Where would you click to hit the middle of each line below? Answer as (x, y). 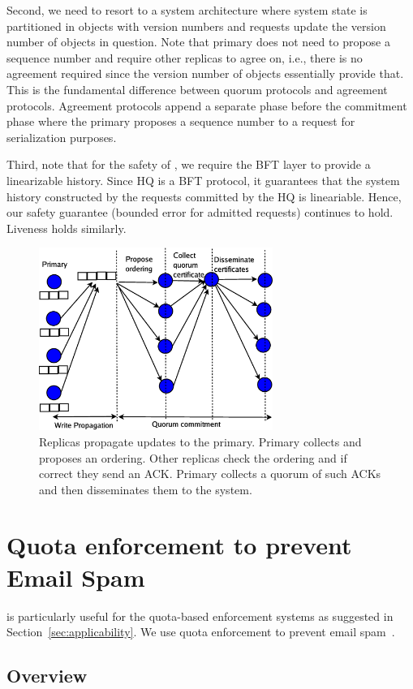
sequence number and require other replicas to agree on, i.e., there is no (185, 57)
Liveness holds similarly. (67, 228)
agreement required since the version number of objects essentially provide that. (205, 73)
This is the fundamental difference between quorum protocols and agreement (197, 89)
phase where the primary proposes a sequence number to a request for (181, 121)
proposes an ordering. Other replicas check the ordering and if (193, 457)
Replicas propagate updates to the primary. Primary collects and (200, 441)
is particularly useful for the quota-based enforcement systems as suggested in (200, 616)
